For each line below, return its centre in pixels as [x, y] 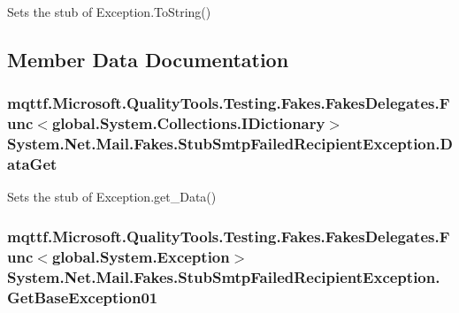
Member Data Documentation [148, 59]
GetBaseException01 [83, 297]
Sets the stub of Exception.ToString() [109, 11]
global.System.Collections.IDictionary [188, 123]
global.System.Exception [141, 256]
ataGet [32, 164]
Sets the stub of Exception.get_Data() [112, 197]
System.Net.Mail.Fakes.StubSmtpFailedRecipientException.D [230, 144]
